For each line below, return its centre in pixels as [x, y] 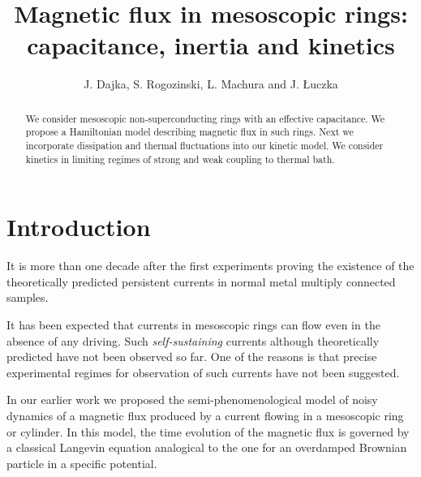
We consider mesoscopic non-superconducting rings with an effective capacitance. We [205, 118]
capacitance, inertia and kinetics [211, 45]
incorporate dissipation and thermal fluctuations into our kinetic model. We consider [204, 146]
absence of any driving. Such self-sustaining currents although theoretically [193, 340]
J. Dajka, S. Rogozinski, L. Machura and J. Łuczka [211, 84]
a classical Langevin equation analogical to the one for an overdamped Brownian [207, 447]
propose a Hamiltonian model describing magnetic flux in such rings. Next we [189, 132]
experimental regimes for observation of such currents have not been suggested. [203, 372]
